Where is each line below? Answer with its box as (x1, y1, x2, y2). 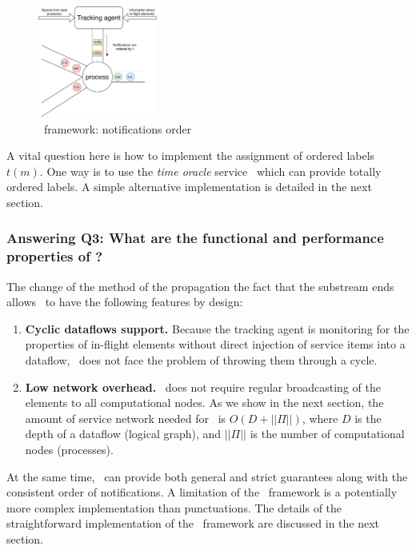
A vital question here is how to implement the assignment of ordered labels (6, 147, 375, 164)
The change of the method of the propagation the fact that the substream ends (6, 277, 394, 294)
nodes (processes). (25, 441, 114, 458)
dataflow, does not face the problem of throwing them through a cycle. (25, 352, 378, 369)
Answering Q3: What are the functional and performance (6, 228, 384, 248)
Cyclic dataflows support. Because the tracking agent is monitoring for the (25, 320, 410, 337)
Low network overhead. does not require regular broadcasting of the (25, 378, 381, 395)
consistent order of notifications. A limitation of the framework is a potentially (6, 484, 398, 500)
